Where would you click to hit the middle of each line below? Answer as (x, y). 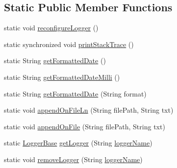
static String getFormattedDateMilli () (62, 77)
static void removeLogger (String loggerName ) (73, 159)
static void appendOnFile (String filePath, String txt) (85, 126)
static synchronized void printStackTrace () (69, 44)
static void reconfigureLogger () (51, 28)
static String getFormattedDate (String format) (75, 93)
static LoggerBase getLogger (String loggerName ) (78, 143)
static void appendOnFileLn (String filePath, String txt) (89, 110)
